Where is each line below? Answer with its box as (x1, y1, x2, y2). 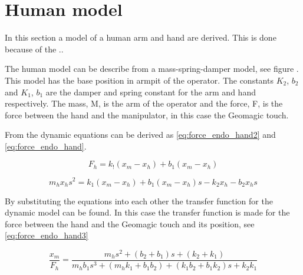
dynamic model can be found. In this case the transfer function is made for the (5, 206, 290, 218)
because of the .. (5, 42, 64, 55)
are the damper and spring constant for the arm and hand (45, 85, 256, 98)
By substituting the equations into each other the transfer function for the (5, 194, 273, 207)
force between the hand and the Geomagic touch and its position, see (5, 217, 255, 230)
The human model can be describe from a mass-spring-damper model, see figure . (5, 62, 299, 75)
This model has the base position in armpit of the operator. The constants (5, 74, 274, 86)
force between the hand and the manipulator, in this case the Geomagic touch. (5, 108, 289, 121)
